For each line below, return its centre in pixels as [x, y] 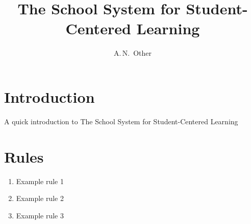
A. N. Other [133, 53]
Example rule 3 [40, 215]
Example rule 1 [40, 181]
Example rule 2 [40, 198]
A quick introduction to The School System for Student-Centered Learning [121, 121]
